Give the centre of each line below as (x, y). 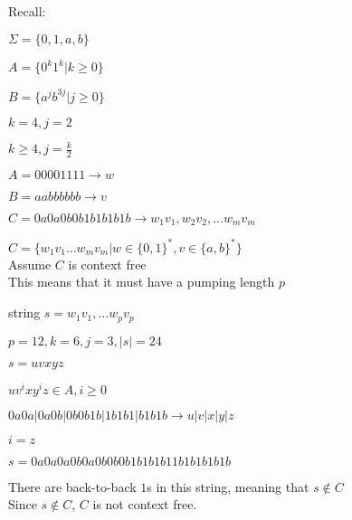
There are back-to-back (72, 486)
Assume (30, 264)
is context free (107, 264)
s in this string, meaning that (228, 486)
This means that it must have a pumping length (142, 282)
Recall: (27, 11)
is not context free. (145, 504)
